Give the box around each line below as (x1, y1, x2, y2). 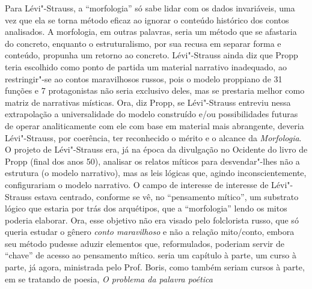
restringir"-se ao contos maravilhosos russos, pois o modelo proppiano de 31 (5, 72, 283, 85)
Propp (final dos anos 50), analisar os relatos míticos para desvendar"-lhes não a (5, 154, 300, 167)
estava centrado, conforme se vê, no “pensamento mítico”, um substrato (34, 190, 299, 202)
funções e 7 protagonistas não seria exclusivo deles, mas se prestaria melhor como (5, 84, 305, 97)
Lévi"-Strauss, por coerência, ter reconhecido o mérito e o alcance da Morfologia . (5, 131, 302, 144)
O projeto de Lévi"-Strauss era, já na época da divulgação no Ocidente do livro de (5, 143, 308, 156)
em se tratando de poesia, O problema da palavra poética (5, 272, 213, 285)
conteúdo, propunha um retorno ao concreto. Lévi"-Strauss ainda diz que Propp (5, 49, 298, 61)
